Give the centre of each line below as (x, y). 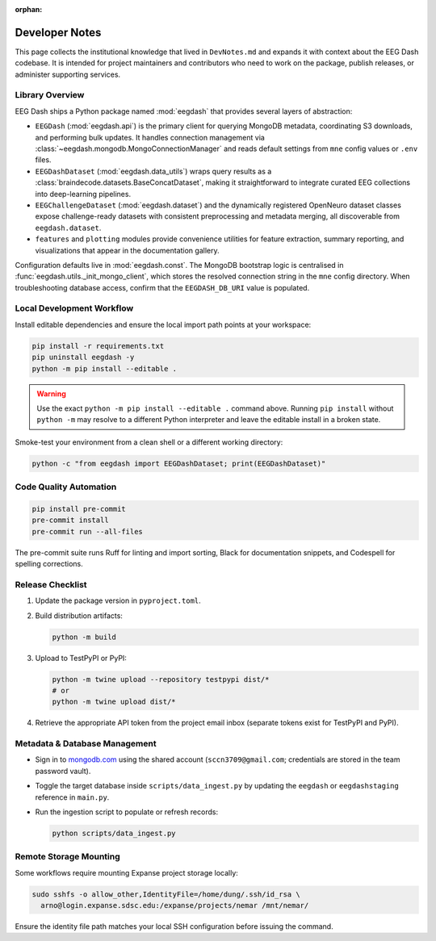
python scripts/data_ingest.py (114, 833)
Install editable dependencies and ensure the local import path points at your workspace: (163, 324)
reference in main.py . (72, 797)
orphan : (29, 9)
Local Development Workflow (74, 308)
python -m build (84, 637)
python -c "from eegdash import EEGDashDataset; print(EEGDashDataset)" (179, 463)
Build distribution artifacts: (79, 615)
